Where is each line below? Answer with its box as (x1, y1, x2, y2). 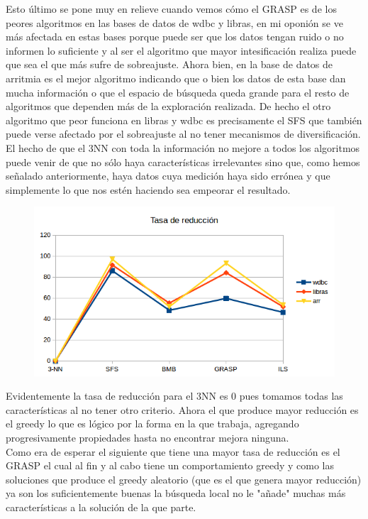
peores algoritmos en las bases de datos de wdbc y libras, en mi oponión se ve (6, 15, 343, 30)
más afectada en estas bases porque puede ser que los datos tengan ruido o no (6, 29, 344, 44)
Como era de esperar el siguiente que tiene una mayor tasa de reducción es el (6, 444, 340, 459)
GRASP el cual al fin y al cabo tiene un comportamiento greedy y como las (6, 458, 335, 473)
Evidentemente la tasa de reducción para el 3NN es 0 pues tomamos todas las (6, 388, 343, 403)
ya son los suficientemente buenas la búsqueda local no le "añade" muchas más (6, 486, 346, 501)
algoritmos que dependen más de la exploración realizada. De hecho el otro (6, 99, 331, 114)
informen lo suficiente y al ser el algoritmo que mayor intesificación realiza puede (6, 43, 357, 58)
